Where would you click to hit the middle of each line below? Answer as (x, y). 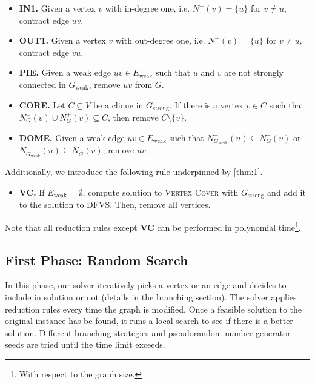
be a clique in (118, 104)
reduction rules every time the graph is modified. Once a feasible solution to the (154, 309)
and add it (287, 192)
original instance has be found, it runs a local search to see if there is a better (149, 321)
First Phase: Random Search (97, 260)
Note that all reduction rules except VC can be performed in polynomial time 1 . (153, 226)
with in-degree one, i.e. (148, 8)
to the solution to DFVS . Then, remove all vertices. (115, 204)
